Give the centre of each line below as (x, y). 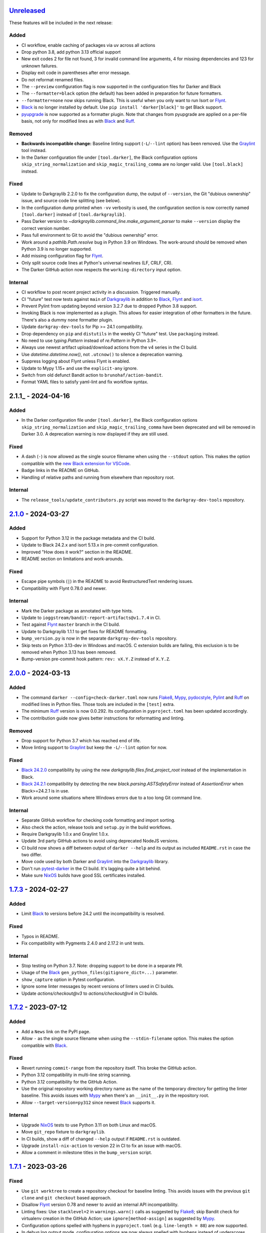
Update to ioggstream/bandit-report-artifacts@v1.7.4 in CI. (91, 618)
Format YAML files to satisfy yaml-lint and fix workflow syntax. (85, 382)
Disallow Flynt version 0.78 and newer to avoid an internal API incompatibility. (100, 1205)
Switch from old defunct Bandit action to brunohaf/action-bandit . (92, 375)
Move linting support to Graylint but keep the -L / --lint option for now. (94, 748)
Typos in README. (40, 936)
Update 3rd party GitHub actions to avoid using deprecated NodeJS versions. (100, 841)
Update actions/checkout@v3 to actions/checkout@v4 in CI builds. (90, 993)
